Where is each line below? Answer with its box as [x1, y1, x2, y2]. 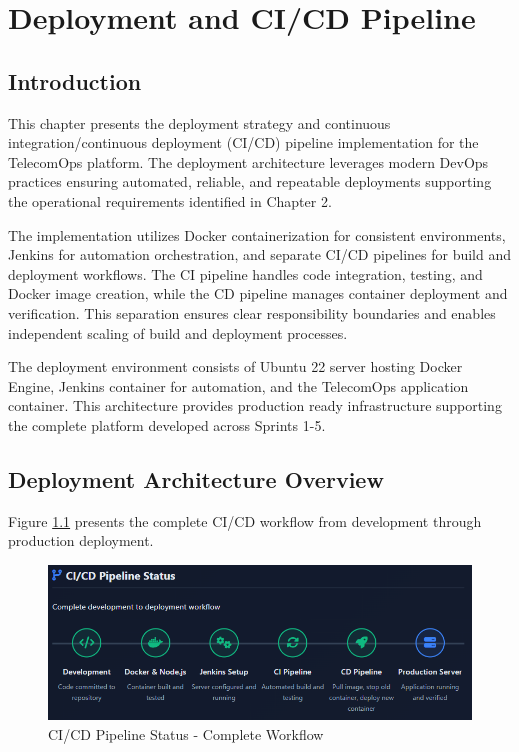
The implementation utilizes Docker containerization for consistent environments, [8, 224, 506, 245]
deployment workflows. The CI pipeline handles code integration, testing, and [8, 263, 483, 284]
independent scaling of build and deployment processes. [8, 322, 348, 343]
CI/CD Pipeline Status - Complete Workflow [48, 723, 324, 744]
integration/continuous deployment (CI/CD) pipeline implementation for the [8, 132, 479, 153]
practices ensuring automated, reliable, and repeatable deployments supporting [8, 171, 492, 192]
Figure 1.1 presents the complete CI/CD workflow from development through [8, 510, 482, 531]
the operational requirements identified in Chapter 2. [8, 190, 332, 211]
